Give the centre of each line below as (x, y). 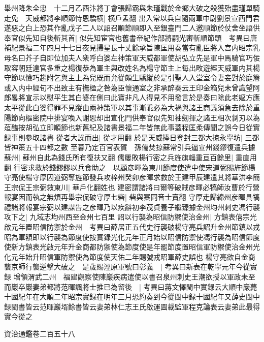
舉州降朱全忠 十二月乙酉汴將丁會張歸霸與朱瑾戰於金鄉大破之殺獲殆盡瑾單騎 (132, 8)
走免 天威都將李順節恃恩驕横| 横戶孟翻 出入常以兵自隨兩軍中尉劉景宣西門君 (132, 18)
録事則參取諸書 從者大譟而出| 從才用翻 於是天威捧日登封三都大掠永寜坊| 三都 (132, 137)
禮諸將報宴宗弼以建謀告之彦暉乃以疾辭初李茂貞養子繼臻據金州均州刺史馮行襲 (132, 207)
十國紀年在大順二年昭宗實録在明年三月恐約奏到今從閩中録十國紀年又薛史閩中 (132, 297)
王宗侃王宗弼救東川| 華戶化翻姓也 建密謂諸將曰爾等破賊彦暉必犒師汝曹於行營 (132, 187)
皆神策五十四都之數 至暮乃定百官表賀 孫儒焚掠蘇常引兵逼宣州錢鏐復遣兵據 (130, 147)
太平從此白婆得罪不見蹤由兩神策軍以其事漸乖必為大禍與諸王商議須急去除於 (128, 107)
